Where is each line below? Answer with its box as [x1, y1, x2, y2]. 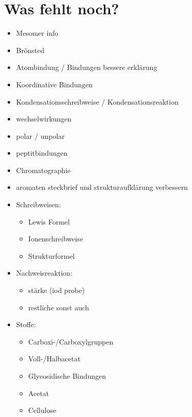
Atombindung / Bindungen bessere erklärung [16, 62, 157, 72]
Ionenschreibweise [28, 233, 84, 244]
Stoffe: [16, 319, 36, 330]
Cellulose [28, 405, 57, 415]
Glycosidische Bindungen [28, 371, 106, 381]
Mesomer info [16, 28, 59, 38]
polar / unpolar [16, 130, 65, 141]
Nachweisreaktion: [16, 267, 72, 278]
